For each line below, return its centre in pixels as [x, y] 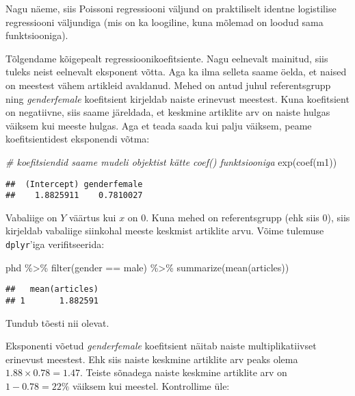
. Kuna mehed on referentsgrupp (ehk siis [233, 217]
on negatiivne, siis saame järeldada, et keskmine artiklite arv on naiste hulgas [168, 112]
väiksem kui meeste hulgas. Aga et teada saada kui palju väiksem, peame [159, 125]
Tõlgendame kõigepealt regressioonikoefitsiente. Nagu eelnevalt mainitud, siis [167, 58]
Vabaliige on [31, 217]
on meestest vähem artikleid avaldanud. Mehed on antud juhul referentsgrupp [168, 85]
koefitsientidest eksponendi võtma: [78, 139]
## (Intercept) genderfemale [74, 184]
